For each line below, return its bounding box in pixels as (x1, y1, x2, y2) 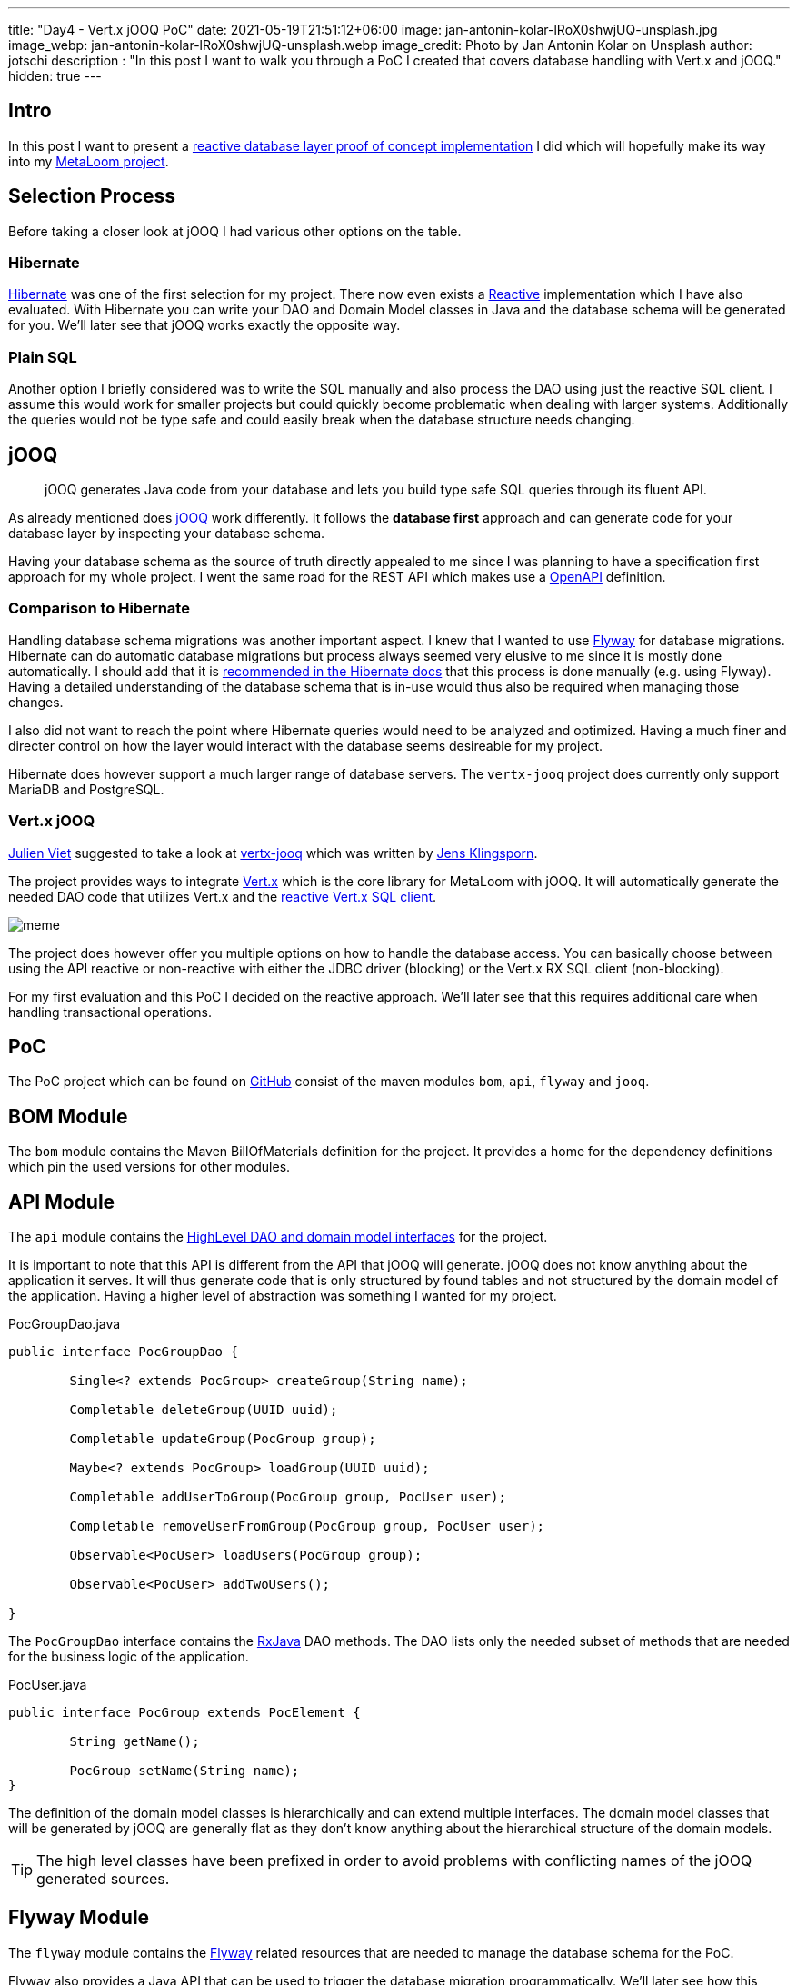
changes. (8, 693, 64, 710)
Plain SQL (8, 347, 77, 366)
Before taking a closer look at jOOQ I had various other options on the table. (8, 223, 462, 239)
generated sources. (36, 1870, 170, 1889)
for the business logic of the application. (8, 1649, 249, 1665)
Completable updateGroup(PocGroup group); (69, 1431, 376, 1447)
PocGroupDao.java (8, 1316, 121, 1332)
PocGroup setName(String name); (69, 1763, 300, 1779)
